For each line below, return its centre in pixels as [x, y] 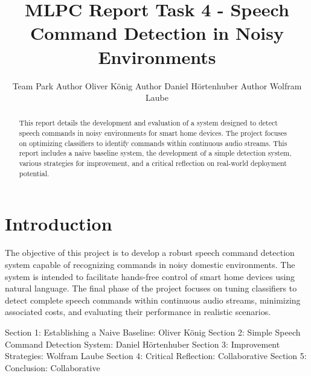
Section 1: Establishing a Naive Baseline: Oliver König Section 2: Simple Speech [153, 332]
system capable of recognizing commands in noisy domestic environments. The [150, 264]
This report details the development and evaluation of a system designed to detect [148, 123]
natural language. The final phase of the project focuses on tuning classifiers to [151, 288]
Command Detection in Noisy [157, 33]
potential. [34, 173]
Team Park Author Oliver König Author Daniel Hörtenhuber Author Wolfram [157, 85]
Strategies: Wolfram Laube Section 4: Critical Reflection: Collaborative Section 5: [156, 356]
